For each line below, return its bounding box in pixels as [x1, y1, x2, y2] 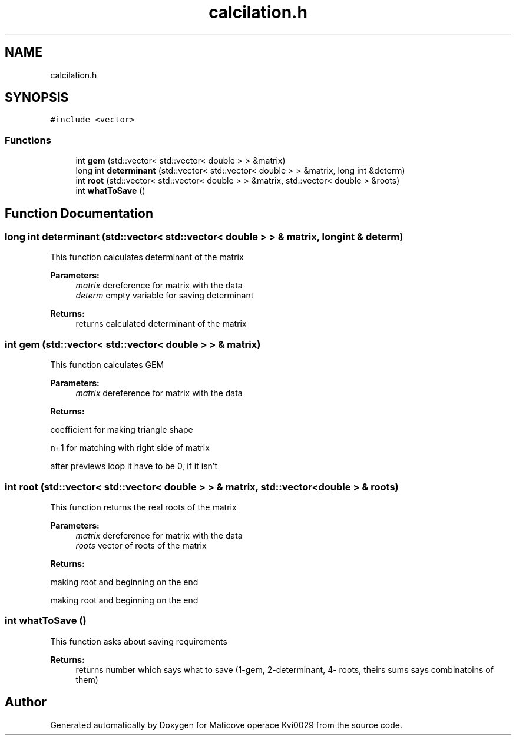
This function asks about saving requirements [50, 636, 227, 646]
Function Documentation [5, 205, 153, 221]
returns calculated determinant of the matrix [75, 318, 247, 329]
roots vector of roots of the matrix [75, 540, 207, 550]
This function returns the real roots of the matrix [50, 502, 237, 512]
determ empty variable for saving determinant [75, 290, 254, 301]
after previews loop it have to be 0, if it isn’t [50, 461, 217, 472]
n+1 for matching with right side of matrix [50, 443, 210, 453]
